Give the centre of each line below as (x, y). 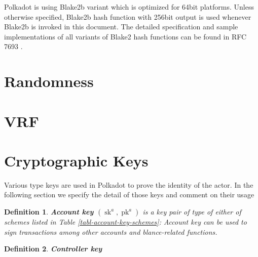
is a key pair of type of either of (192, 212)
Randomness (49, 81)
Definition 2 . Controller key (53, 249)
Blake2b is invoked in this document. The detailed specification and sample (121, 27)
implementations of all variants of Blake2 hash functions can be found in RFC (125, 36)
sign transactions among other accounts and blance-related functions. (111, 231)
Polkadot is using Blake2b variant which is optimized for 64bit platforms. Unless (129, 7)
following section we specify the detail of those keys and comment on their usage (129, 195)
